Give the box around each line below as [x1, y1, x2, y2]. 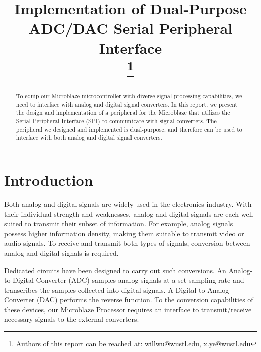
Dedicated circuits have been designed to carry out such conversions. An [4, 265, 226, 275]
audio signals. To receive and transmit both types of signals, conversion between [4, 238, 250, 248]
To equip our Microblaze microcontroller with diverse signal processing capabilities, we [16, 92, 242, 100]
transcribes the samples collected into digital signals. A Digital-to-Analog [4, 284, 229, 295]
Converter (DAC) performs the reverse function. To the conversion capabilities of [4, 294, 253, 305]
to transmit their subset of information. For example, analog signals [25, 218, 233, 229]
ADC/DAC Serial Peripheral [28, 18, 233, 38]
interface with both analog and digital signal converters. [16, 133, 162, 142]
